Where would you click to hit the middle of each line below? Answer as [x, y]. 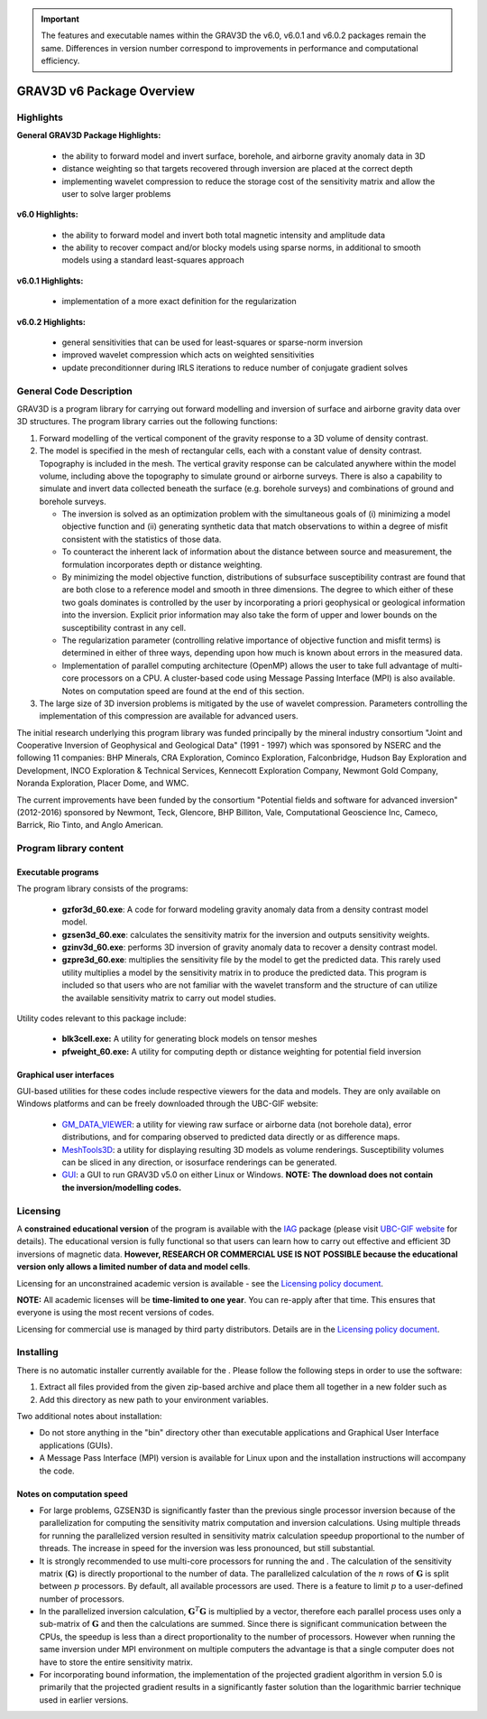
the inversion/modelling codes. [122, 1187]
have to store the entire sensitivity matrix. [116, 1662]
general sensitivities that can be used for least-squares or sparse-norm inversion [212, 342]
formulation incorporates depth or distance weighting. [162, 564]
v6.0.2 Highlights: [51, 321]
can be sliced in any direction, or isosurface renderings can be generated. [199, 1162]
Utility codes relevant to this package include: [101, 1018]
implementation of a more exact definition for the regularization [179, 302]
